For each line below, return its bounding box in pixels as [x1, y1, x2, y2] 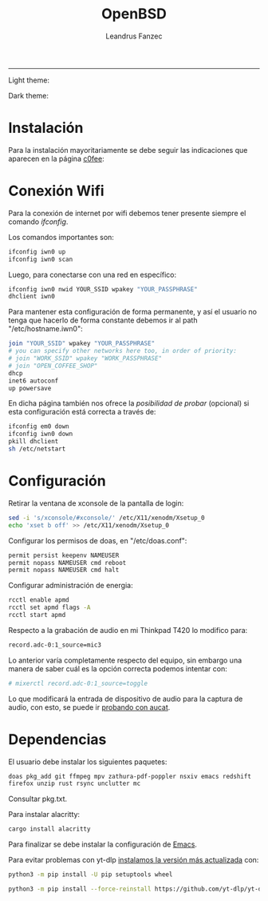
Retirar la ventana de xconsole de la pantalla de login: [8, 498, 184, 508]
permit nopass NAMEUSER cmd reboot [8, 559, 127, 567]
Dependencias [8, 730, 107, 748]
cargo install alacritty [8, 825, 91, 833]
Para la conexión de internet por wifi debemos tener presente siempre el [8, 208, 246, 218]
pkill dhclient [8, 438, 59, 446]
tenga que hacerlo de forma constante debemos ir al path [8, 315, 198, 325]
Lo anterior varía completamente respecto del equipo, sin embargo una [8, 655, 242, 665]
